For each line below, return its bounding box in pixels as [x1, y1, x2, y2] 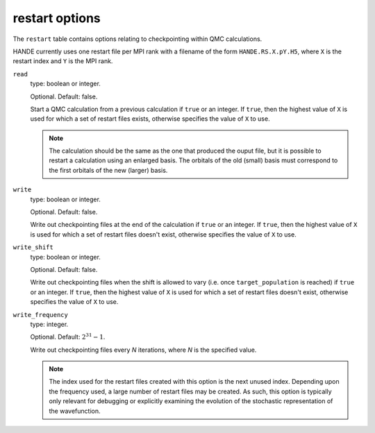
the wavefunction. [49, 407, 101, 415]
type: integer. [30, 320, 69, 328]
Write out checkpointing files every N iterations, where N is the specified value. [30, 346, 257, 354]
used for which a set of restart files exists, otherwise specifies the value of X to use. [30, 114, 270, 123]
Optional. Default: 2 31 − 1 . [30, 332, 106, 341]
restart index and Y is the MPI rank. [12, 57, 113, 65]
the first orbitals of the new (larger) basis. [49, 166, 168, 174]
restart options [12, 10, 101, 26]
